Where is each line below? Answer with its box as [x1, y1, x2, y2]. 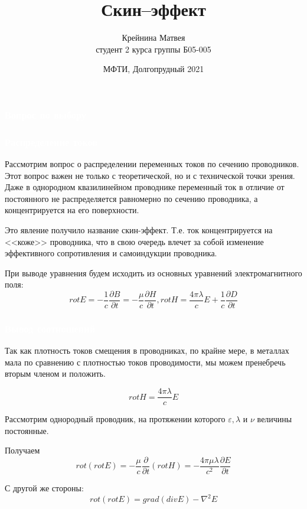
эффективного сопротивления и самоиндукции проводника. [5, 247, 217, 259]
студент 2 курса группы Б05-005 [96, 43, 211, 55]
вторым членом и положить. [5, 367, 106, 380]
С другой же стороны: [5, 481, 84, 494]
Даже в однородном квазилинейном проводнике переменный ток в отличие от [5, 181, 285, 193]
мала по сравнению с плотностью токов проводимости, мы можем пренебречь [5, 355, 286, 368]
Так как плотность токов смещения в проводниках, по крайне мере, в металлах [5, 344, 289, 357]
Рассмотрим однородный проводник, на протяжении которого [5, 413, 226, 425]
